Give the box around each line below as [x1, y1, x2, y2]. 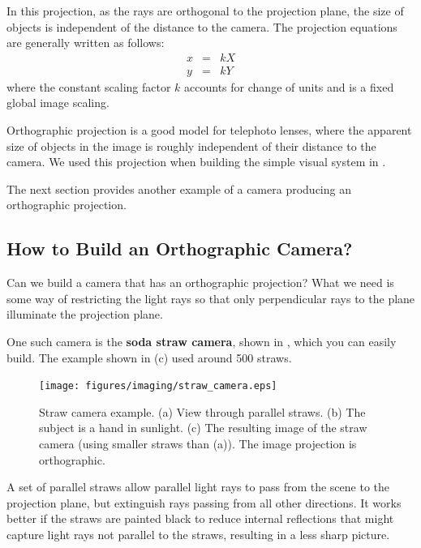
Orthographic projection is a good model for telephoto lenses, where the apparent [6, 122, 412, 139]
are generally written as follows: [6, 34, 165, 51]
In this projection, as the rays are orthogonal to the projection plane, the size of [6, 2, 404, 19]
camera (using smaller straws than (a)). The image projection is [39, 435, 357, 452]
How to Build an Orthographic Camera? [6, 236, 353, 261]
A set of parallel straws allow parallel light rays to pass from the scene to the [6, 478, 390, 495]
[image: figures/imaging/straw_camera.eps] [39, 380, 277, 392]
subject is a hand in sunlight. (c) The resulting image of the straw [39, 419, 367, 436]
